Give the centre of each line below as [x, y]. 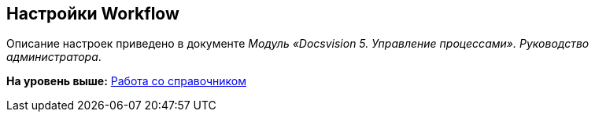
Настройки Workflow [93, 14]
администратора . [54, 57]
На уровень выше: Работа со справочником [126, 81]
